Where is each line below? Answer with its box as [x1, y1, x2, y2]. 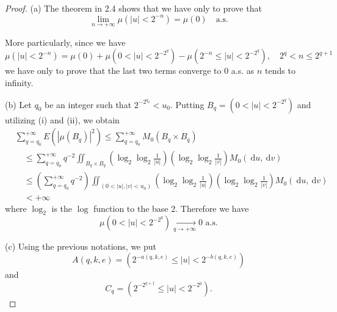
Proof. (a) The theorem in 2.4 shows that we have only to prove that [5, 2, 262, 14]
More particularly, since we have [5, 35, 126, 48]
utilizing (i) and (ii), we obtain [5, 113, 120, 126]
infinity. [5, 76, 34, 89]
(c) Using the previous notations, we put [5, 239, 156, 252]
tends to [265, 64, 295, 77]
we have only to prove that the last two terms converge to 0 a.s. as [5, 64, 255, 77]
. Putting [170, 98, 205, 111]
